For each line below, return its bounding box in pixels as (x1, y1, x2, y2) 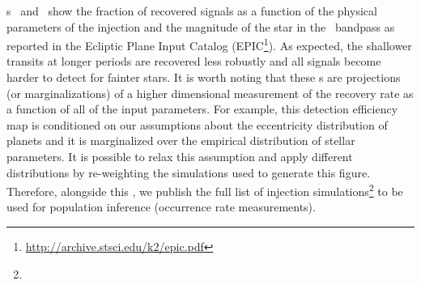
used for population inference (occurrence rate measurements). (6, 198, 316, 215)
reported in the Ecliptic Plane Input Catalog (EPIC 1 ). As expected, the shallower (6, 35, 412, 53)
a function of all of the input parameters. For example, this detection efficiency (6, 100, 398, 117)
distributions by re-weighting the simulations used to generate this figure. (6, 164, 371, 181)
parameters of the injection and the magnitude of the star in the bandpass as (6, 18, 395, 35)
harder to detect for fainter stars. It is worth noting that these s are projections (6, 69, 401, 86)
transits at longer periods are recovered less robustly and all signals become (6, 53, 381, 70)
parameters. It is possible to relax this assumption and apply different (6, 148, 353, 164)
